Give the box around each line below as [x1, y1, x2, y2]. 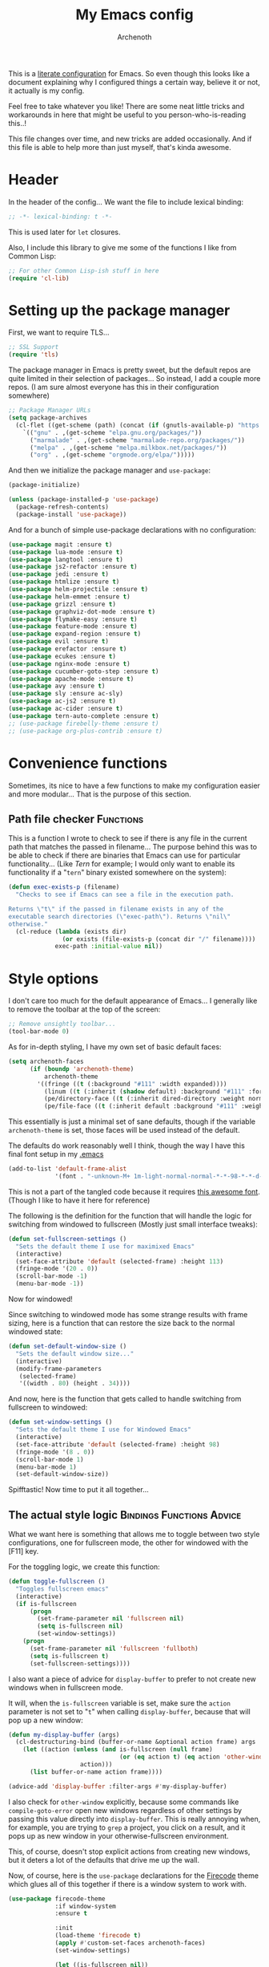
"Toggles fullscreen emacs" [15, 1584, 110, 1593]
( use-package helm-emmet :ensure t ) [8, 592, 130, 601]
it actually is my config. [8, 86, 85, 95]
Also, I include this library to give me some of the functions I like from [8, 242, 237, 252]
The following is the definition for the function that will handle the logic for [8, 1211, 252, 1220]
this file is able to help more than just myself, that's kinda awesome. [8, 142, 231, 152]
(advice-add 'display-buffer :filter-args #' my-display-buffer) [8, 1782, 227, 1791]
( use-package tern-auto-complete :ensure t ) [8, 712, 159, 720]
